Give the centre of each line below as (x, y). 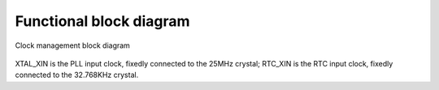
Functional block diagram (102, 21)
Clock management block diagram (72, 45)
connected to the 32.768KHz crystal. (77, 75)
